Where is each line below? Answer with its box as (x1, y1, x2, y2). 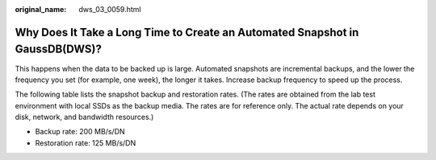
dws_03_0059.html (78, 5, 141, 14)
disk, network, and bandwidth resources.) (15, 113, 154, 122)
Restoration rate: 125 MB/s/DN (35, 137, 136, 148)
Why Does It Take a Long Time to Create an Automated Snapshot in (15, 25, 359, 39)
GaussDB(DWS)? (15, 43, 103, 56)
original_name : (15, 5, 67, 14)
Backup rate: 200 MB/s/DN (35, 127, 125, 137)
